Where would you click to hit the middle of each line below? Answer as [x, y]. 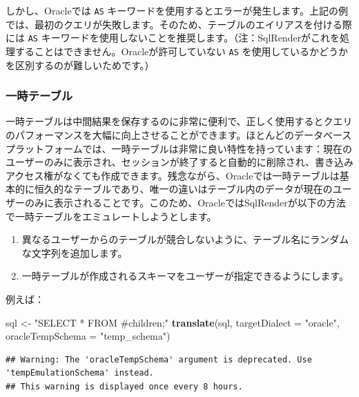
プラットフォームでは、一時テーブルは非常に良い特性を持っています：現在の [179, 148]
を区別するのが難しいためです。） [80, 65]
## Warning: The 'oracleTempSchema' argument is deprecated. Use [159, 359]
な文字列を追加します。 [75, 252]
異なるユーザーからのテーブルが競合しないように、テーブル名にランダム [185, 239]
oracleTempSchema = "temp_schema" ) [88, 336]
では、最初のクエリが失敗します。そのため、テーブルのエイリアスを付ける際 [179, 24]
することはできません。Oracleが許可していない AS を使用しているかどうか [182, 51]
